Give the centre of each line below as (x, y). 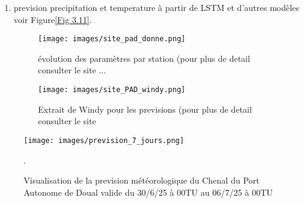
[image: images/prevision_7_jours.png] (104, 140)
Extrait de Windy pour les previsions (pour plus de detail (145, 109)
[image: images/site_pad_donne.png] (112, 39)
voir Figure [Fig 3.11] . (53, 19)
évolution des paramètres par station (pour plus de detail (144, 58)
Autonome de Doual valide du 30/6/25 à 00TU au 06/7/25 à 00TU (148, 192)
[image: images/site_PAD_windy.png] (112, 90)
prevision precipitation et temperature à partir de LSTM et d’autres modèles (157, 7)
